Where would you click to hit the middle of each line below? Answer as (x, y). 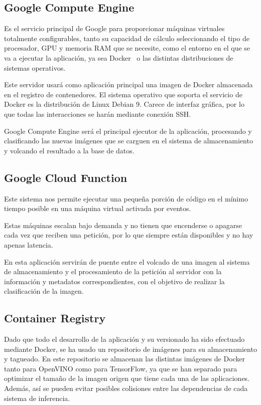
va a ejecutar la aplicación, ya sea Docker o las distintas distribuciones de (119, 57)
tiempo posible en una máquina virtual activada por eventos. (98, 208)
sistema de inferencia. (37, 398)
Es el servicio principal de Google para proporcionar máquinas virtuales (114, 28)
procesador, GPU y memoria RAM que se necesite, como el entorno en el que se (127, 48)
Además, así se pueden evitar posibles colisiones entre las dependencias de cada (126, 388)
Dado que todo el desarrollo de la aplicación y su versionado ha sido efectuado (124, 339)
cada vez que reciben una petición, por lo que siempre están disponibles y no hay (129, 235)
